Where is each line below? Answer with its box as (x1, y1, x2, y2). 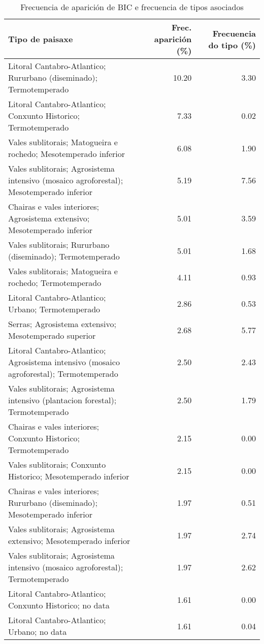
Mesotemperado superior (8, 330, 96, 341)
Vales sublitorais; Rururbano (8, 239, 110, 250)
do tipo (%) (208, 39, 256, 51)
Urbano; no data (8, 626, 67, 637)
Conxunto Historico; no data (8, 599, 110, 611)
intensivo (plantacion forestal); (8, 394, 117, 406)
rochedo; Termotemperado (8, 277, 102, 288)
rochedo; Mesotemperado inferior (8, 148, 125, 159)
